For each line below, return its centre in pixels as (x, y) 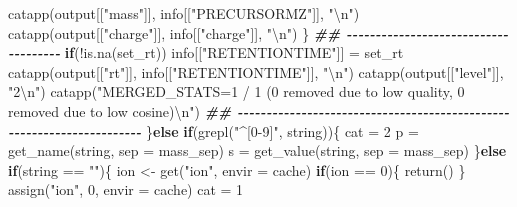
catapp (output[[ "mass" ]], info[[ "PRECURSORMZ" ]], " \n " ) (184, 13)
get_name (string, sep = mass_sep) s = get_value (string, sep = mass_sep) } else (257, 150)
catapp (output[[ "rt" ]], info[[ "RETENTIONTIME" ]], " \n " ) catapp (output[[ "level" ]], (256, 71)
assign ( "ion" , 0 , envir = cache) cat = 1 (126, 189)
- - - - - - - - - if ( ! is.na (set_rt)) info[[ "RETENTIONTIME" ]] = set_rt (206, 52)
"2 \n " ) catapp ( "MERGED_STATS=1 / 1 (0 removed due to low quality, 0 (236, 91)
